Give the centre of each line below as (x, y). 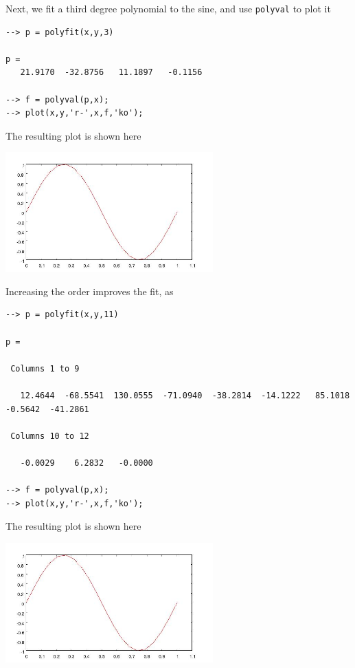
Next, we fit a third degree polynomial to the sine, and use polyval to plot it (168, 8)
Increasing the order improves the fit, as (90, 291)
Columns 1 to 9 (45, 368)
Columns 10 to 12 (50, 436)
